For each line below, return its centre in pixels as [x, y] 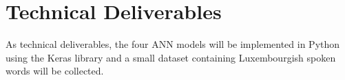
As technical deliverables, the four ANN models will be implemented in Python [173, 44]
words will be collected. [55, 71]
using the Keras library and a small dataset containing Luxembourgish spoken [171, 57]
